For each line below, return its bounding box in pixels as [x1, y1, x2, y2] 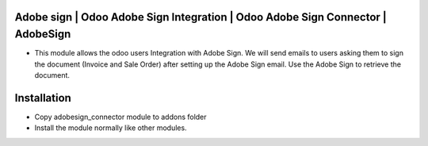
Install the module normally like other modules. [34, 123, 187, 133]
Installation [14, 91, 71, 105]
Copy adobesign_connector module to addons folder [34, 112, 207, 121]
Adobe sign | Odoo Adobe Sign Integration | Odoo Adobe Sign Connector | [14, 10, 388, 24]
